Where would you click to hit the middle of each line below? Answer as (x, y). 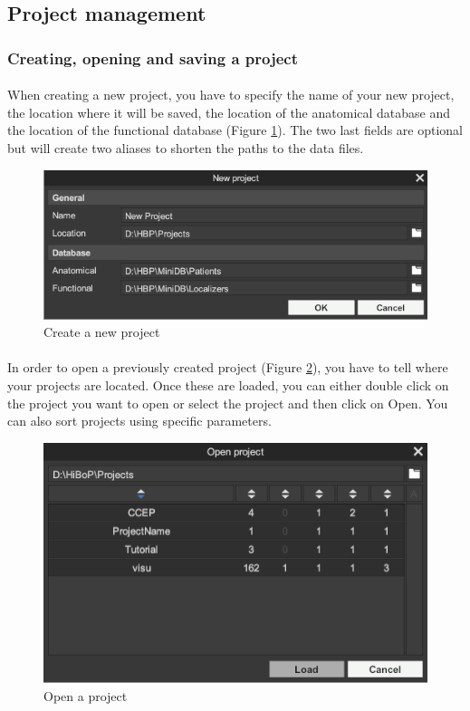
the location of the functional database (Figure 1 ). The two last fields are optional (235, 130)
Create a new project (102, 332)
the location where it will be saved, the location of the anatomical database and (229, 112)
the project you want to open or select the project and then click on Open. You (228, 403)
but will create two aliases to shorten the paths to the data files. (186, 148)
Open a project (86, 695)
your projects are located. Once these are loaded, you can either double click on (228, 385)
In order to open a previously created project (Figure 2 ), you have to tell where (228, 367)
